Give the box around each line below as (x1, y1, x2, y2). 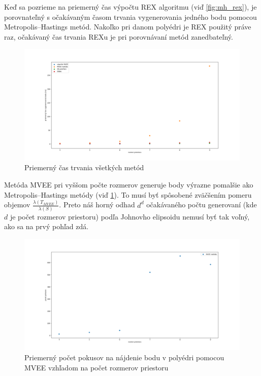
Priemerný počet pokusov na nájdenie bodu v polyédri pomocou (24, 352, 224, 363)
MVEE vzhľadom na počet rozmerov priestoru (24, 362, 169, 372)
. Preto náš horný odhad (59, 199, 135, 210)
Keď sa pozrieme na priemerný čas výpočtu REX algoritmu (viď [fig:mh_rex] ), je (4, 2, 257, 12)
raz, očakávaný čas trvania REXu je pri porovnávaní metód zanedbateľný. (4, 31, 233, 42)
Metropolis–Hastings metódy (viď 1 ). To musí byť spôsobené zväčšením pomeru (4, 189, 252, 200)
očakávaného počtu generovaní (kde (146, 199, 257, 210)
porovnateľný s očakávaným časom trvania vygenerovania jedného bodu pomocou (4, 11, 257, 22)
